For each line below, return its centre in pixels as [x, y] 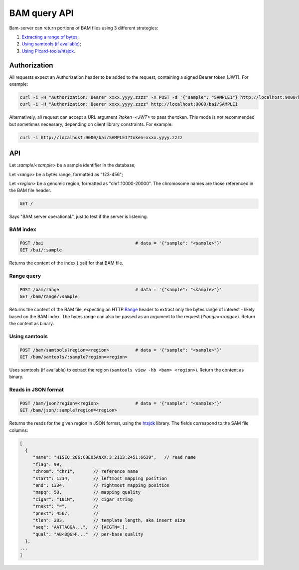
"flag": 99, [47, 464]
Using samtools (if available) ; [52, 44]
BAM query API [42, 13]
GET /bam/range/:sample [49, 296]
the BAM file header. [30, 190]
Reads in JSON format [37, 390]
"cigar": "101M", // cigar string [83, 499]
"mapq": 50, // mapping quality [87, 492]
